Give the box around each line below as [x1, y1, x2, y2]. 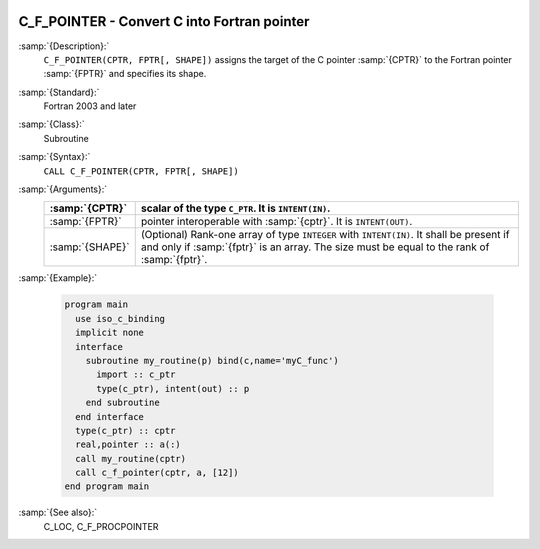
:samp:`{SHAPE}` [49, 240, 130, 254]
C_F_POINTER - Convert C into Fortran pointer [18, 13, 310, 30]
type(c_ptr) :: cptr [75, 425, 176, 436]
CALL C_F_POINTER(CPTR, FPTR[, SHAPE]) [43, 165, 239, 177]
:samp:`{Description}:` [18, 40, 110, 52]
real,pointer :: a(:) [75, 439, 182, 450]
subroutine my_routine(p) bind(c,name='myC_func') [85, 355, 339, 366]
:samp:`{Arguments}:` [18, 183, 108, 195]
